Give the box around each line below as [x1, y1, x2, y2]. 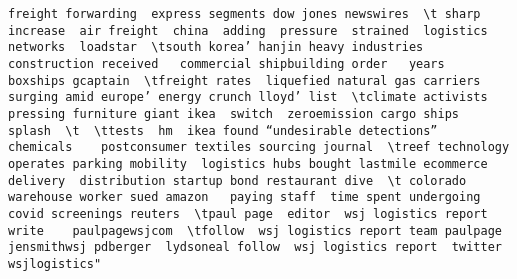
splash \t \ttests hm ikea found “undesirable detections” [8, 123, 438, 138]
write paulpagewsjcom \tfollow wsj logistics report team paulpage [8, 223, 502, 238]
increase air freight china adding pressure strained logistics [8, 23, 488, 38]
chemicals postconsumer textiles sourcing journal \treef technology [8, 140, 510, 155]
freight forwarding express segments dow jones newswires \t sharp [8, 7, 481, 21]
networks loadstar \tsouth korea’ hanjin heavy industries [8, 40, 424, 55]
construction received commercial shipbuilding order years [8, 56, 445, 71]
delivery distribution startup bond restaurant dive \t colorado [8, 173, 467, 188]
